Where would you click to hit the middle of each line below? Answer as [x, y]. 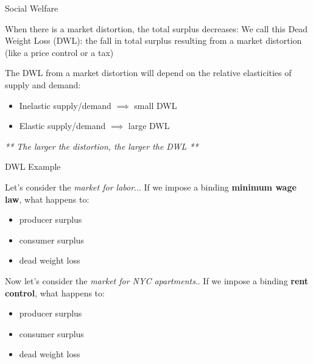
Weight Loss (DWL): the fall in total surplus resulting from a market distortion [153, 40]
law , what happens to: [47, 199]
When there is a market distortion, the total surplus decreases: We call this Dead [156, 28]
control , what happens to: [55, 292]
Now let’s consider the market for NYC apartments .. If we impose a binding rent [157, 280]
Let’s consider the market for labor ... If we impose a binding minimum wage [151, 187]
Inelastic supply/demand [65, 105]
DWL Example [33, 166]
